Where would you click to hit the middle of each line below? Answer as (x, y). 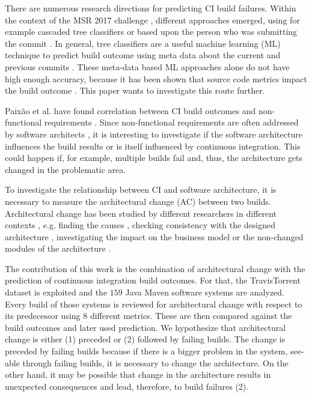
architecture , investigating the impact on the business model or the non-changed (154, 236)
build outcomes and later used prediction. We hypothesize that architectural (145, 327)
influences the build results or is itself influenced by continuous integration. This (153, 146)
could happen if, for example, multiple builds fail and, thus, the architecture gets (154, 158)
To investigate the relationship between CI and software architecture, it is (141, 189)
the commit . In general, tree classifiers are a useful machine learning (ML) (143, 43)
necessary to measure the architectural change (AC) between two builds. (138, 201)
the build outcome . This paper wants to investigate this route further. (135, 90)
